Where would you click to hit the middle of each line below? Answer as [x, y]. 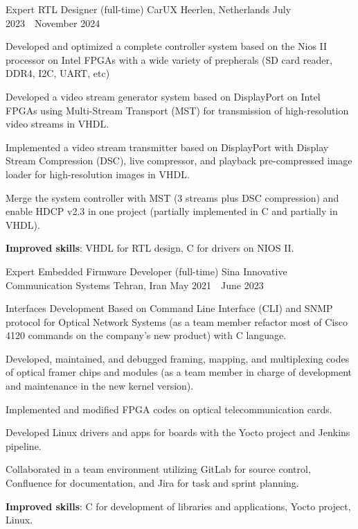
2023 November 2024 [53, 23]
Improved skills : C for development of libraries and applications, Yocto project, [178, 506]
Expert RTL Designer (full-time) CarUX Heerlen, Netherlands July [149, 9]
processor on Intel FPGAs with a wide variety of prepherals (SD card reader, [169, 59]
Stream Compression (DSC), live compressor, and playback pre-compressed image [179, 161]
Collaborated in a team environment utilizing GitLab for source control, [158, 469]
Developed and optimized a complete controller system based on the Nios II [167, 46]
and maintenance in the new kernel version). [100, 386]
